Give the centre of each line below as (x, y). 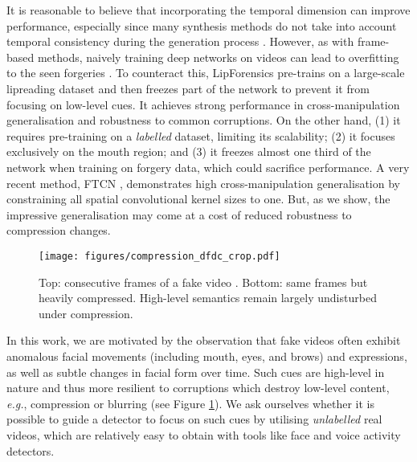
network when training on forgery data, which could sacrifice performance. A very (208, 167)
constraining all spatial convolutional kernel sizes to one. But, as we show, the (198, 199)
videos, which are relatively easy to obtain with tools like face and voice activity (204, 434)
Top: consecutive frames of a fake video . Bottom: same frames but (203, 282)
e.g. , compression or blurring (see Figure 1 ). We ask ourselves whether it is (191, 403)
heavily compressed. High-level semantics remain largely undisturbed (208, 298)
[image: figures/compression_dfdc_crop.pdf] (159, 256)
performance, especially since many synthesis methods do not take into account (202, 25)
